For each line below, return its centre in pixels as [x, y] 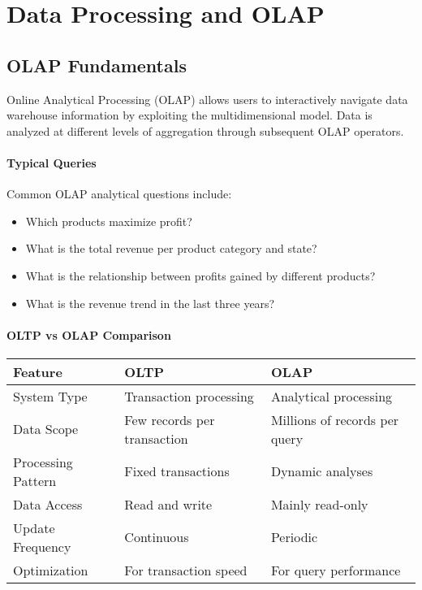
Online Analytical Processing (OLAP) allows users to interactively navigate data [207, 99]
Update [34, 527]
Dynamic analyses [322, 471]
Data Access [48, 504]
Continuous [157, 537]
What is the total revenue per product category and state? [171, 248]
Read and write [168, 504]
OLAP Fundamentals [97, 65]
